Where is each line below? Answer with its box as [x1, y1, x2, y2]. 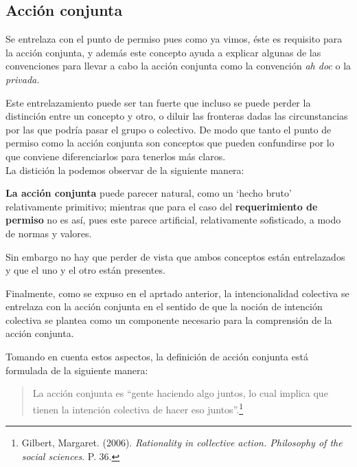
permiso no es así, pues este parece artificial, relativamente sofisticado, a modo [5, 213, 341, 227]
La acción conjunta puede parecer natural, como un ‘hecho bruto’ [5, 186, 292, 200]
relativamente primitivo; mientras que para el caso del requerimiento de [5, 199, 318, 213]
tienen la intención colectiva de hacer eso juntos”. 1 [32, 400, 244, 416]
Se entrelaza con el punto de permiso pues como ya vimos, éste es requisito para [5, 32, 343, 46]
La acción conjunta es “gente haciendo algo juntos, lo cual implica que [32, 386, 328, 400]
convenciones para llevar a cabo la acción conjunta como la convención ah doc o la [5, 58, 352, 73]
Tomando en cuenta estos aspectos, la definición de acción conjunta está [5, 349, 308, 364]
